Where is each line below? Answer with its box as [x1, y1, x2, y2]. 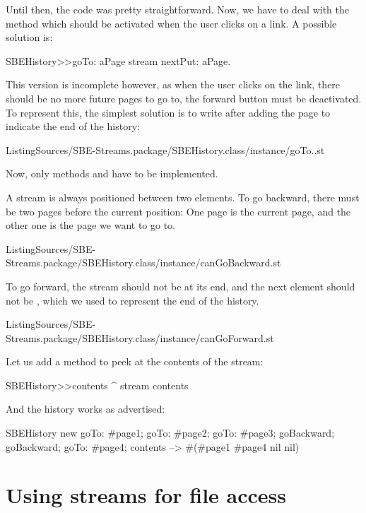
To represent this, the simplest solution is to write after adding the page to [6, 105, 331, 119]
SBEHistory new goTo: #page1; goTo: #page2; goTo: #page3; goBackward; [6, 425, 335, 440]
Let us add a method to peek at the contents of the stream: [6, 354, 264, 369]
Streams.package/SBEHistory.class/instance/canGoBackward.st [6, 255, 281, 270]
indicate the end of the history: [6, 119, 140, 134]
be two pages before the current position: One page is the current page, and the [6, 204, 351, 218]
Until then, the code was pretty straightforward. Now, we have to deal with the [6, 2, 350, 16]
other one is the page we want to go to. [6, 218, 176, 232]
